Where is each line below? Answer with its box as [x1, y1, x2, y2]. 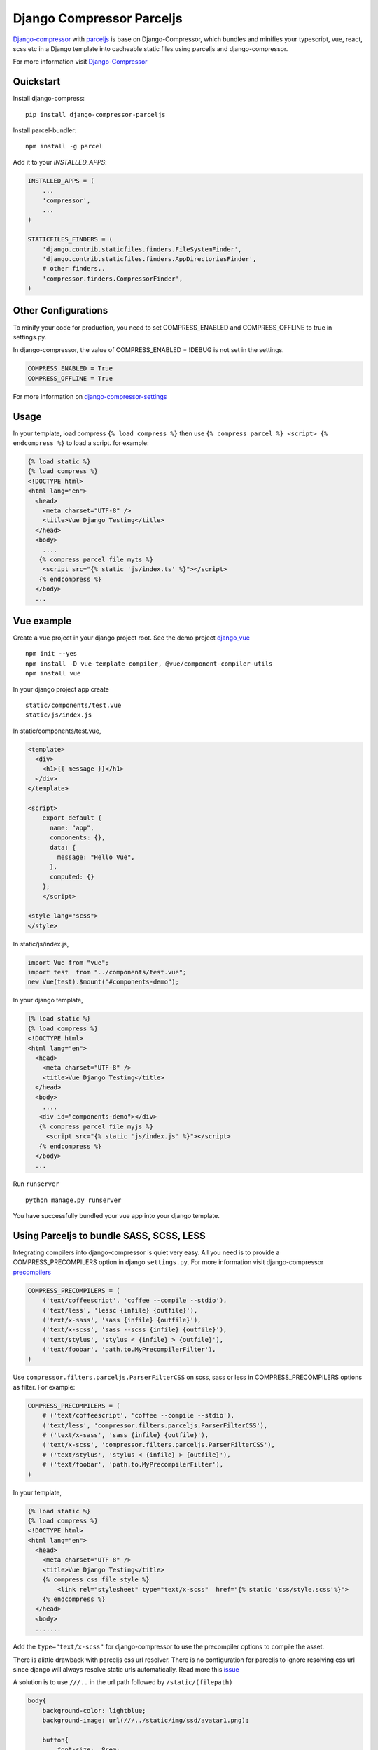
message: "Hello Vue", [57, 853, 136, 861]
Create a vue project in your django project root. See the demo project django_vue [13, 633, 250, 642]
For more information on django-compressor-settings [13, 392, 167, 400]
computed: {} [50, 872, 94, 881]
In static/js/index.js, [13, 939, 69, 948]
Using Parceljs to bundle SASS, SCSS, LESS [13, 1229, 206, 1242]
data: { [50, 843, 76, 851]
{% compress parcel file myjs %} [38, 1122, 154, 1130]
